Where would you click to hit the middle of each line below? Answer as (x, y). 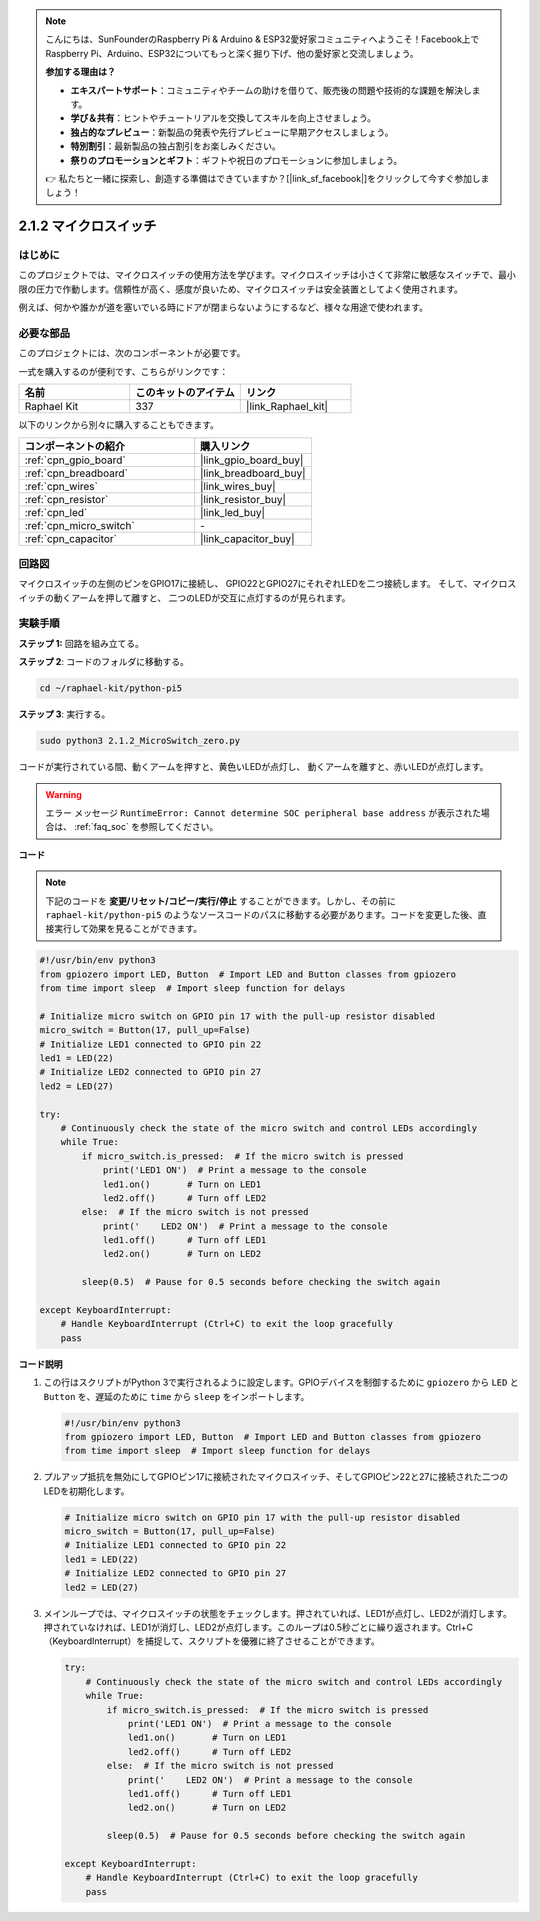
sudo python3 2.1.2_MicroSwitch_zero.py (139, 741)
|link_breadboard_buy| (253, 473)
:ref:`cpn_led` (56, 512)
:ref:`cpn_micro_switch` (79, 525)
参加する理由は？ (80, 72)
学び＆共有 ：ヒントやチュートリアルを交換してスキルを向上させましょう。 (223, 118)
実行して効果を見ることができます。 (128, 929)
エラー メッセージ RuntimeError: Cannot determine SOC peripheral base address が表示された (263, 812)
